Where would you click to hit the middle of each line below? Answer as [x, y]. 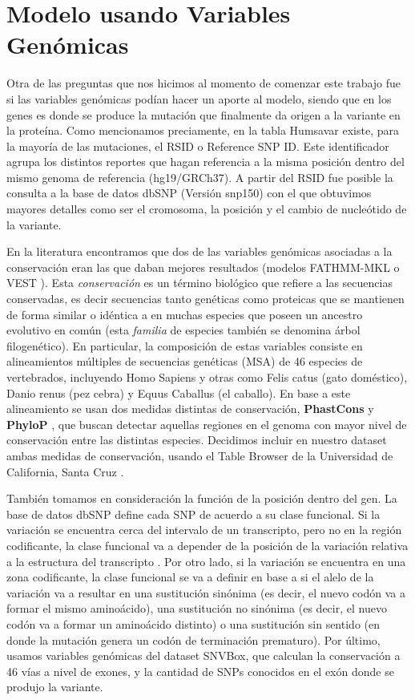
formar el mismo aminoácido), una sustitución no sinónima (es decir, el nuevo [197, 608]
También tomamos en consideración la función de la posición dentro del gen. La [202, 498]
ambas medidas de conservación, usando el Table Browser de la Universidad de [200, 455]
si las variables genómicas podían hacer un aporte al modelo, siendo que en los [199, 98]
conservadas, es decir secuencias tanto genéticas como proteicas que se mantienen [205, 299]
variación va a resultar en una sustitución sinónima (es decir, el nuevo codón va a [206, 592]
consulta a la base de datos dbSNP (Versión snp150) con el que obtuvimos [189, 193]
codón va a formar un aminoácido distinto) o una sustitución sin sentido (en [193, 623]
